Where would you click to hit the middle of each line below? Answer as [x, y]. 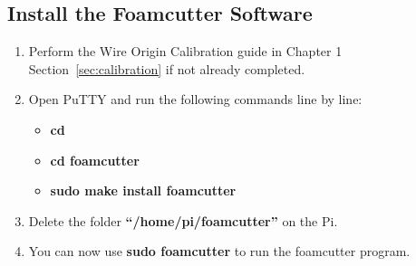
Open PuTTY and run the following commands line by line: [195, 99]
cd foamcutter [95, 160]
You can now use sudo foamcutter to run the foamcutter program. [219, 251]
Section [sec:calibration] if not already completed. [167, 68]
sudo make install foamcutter [143, 190]
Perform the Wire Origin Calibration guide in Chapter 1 [185, 51]
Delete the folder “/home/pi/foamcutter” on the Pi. [183, 220]
